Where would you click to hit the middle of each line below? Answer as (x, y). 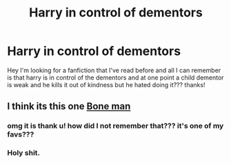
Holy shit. (23, 153)
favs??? (21, 134)
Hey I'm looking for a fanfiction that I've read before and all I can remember (114, 70)
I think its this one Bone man (69, 107)
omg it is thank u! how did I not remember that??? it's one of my (115, 126)
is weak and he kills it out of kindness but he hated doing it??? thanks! (106, 84)
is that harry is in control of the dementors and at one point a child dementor (115, 78)
